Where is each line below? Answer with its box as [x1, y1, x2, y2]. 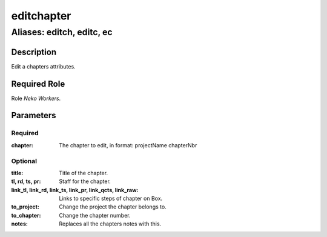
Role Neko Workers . [11, 95, 61, 102]
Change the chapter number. [59, 212, 131, 219]
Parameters [11, 110, 56, 121]
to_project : [11, 203, 39, 210]
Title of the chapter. [59, 169, 108, 176]
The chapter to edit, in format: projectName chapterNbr [59, 141, 197, 149]
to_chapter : [11, 212, 41, 219]
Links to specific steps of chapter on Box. [59, 195, 163, 202]
